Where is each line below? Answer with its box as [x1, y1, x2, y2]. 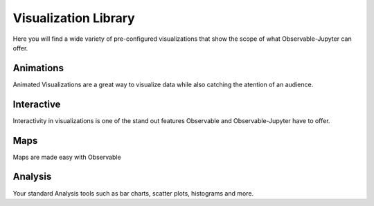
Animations [12, 62, 64, 74]
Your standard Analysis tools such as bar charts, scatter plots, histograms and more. [12, 189, 254, 197]
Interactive [12, 98, 61, 110]
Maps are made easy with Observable [12, 153, 121, 161]
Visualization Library [12, 10, 135, 26]
